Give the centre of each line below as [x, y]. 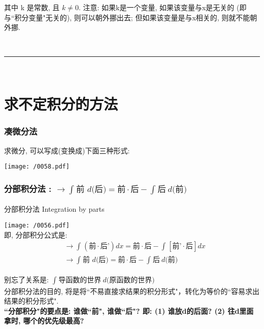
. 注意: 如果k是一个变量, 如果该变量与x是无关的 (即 [162, 7]
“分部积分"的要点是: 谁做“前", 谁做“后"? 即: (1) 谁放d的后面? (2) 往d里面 [129, 310]
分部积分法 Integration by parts [54, 209]
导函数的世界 [80, 280]
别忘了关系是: [26, 279]
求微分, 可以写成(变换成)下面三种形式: [67, 150]
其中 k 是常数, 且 [32, 7]
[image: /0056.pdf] [37, 225]
